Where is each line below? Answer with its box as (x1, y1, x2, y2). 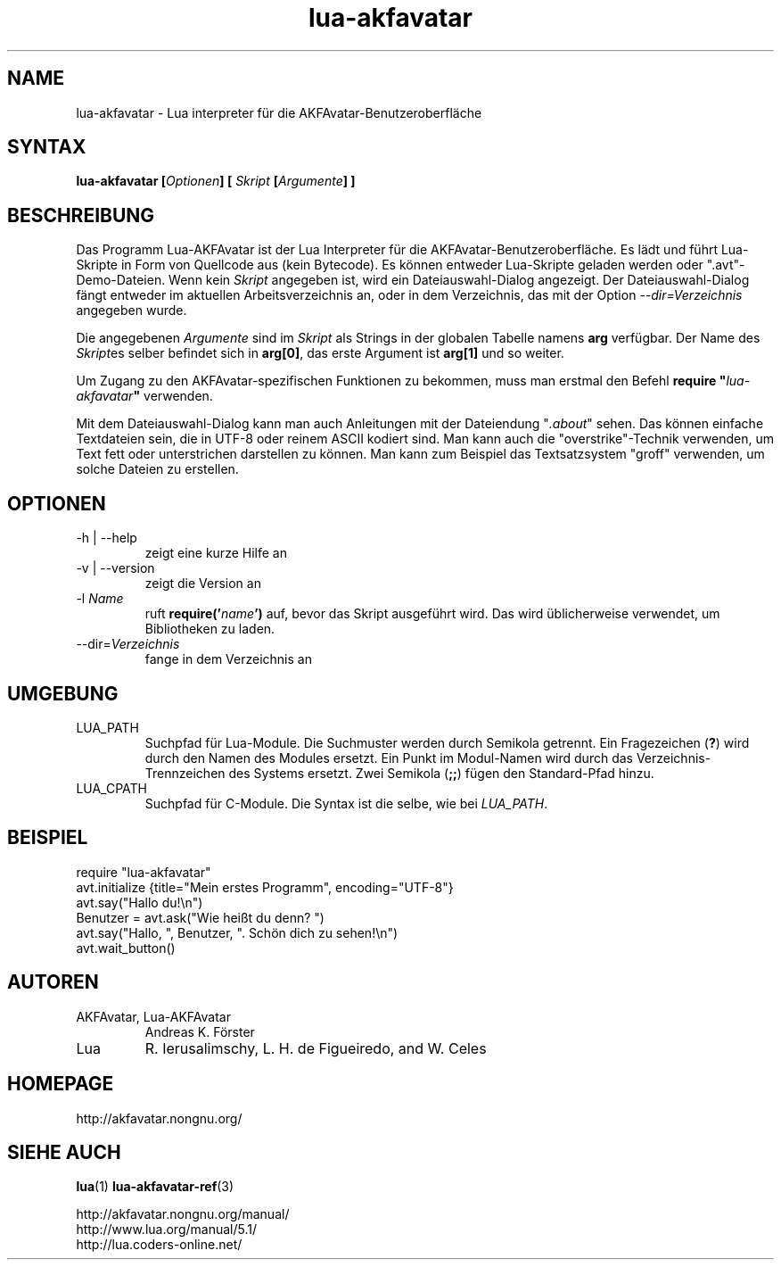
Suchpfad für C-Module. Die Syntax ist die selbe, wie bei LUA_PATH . (144, 795, 548, 811)
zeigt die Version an (144, 576, 261, 592)
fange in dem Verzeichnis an (144, 651, 312, 667)
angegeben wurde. (76, 302, 187, 319)
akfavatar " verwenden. (76, 388, 213, 404)
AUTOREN (7, 971, 99, 994)
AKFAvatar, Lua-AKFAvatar (76, 1008, 231, 1024)
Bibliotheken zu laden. (144, 621, 275, 637)
